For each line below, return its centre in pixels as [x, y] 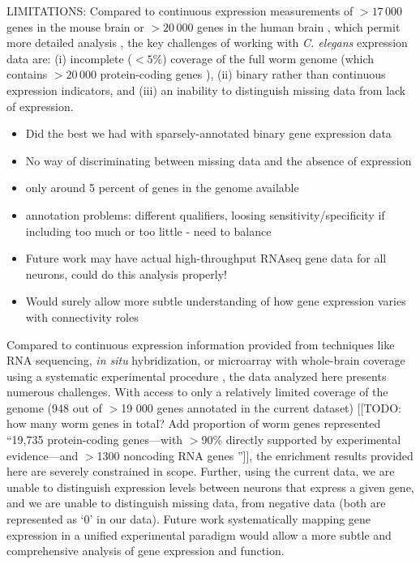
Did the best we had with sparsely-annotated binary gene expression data [208, 133]
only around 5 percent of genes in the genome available [162, 188]
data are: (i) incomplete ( [69, 58]
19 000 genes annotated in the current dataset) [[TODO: [261, 407]
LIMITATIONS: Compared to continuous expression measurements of [180, 11]
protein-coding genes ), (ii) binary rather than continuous [243, 74]
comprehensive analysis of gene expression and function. [146, 551]
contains [27, 74]
